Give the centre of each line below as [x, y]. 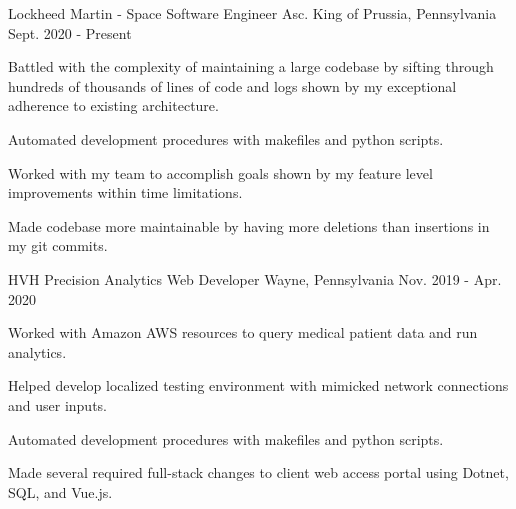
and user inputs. [57, 404]
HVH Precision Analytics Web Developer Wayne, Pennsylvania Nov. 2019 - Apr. [255, 278]
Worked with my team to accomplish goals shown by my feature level [220, 172]
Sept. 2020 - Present [70, 32]
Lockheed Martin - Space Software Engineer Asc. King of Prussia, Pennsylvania [252, 13]
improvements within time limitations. [125, 192]
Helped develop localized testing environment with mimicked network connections [258, 385]
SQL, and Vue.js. [60, 491]
